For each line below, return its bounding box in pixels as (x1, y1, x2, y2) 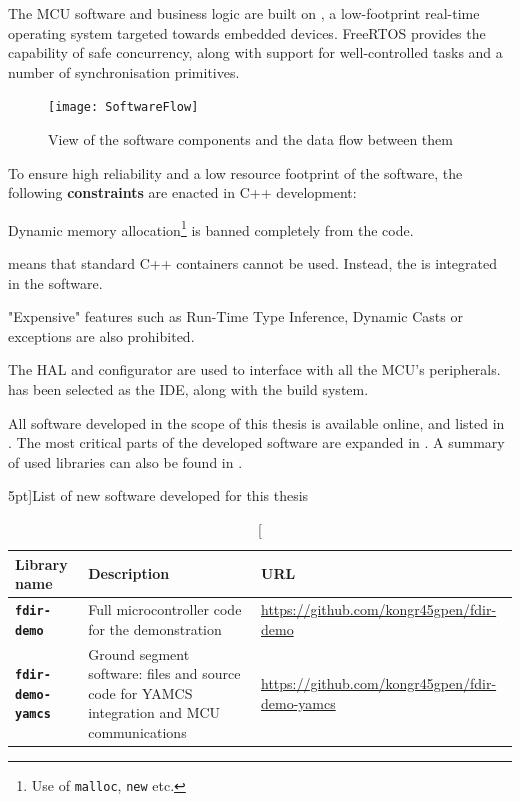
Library (15, 553, 68, 574)
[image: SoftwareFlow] (48, 100, 199, 115)
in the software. (8, 272, 103, 293)
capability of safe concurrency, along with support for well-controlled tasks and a (8, 42, 503, 63)
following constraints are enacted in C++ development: (8, 182, 357, 203)
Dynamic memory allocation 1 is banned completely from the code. (8, 216, 414, 240)
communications (88, 721, 187, 742)
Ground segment (88, 643, 190, 664)
